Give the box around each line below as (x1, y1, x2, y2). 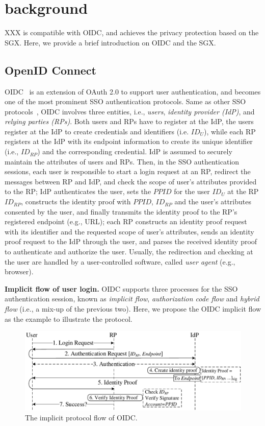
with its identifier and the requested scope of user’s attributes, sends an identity (5, 226, 254, 236)
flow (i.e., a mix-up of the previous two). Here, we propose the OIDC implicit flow (5, 303, 261, 314)
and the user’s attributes (174, 196, 251, 207)
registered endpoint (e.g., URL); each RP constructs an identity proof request (5, 216, 247, 227)
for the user (174, 186, 210, 197)
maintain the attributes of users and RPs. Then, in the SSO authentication (5, 156, 240, 167)
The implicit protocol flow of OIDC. (25, 412, 138, 423)
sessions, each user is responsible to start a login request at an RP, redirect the (5, 166, 251, 177)
